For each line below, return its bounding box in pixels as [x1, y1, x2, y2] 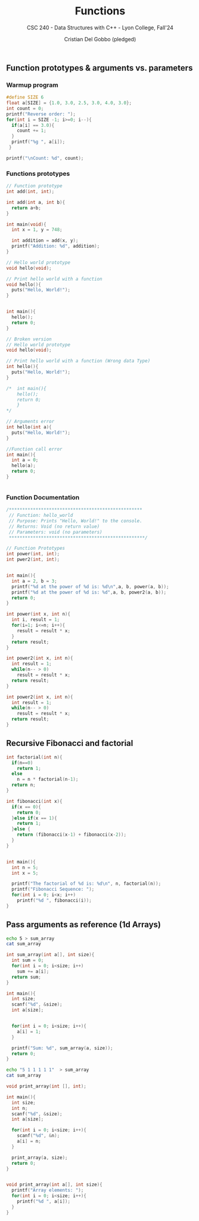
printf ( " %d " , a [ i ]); [17, 1198, 70, 1205]
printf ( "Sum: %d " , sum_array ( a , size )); [11, 1045, 113, 1051]
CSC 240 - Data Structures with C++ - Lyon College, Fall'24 [26, 24, 174, 31]
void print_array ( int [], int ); [6, 1083, 86, 1089]
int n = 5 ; [11, 864, 39, 870]
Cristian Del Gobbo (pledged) [64, 35, 136, 42]
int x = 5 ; [11, 870, 39, 876]
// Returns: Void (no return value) [8, 523, 100, 529]
